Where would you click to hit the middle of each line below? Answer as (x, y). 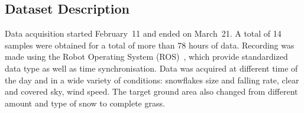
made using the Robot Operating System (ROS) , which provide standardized (146, 56)
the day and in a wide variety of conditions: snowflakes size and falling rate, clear (152, 80)
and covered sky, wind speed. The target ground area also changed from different (151, 91)
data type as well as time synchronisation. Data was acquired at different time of (151, 68)
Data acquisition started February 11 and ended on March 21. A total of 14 (143, 33)
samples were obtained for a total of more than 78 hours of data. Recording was (150, 45)
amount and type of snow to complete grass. (85, 103)
